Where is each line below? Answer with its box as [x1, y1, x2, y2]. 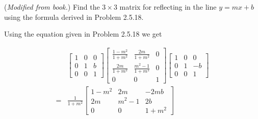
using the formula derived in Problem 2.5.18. [4, 11, 144, 22]
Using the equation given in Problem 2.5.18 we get [4, 28, 162, 39]
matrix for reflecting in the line [119, 2, 217, 12]
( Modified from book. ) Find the [4, 2, 100, 12]
